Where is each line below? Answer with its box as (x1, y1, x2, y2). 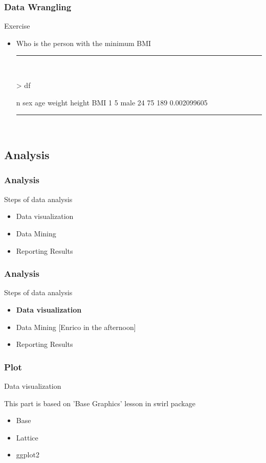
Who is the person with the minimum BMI (16, 37, 151, 48)
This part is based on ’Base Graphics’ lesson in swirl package (4, 398, 195, 408)
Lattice (16, 432, 38, 443)
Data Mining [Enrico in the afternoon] (16, 321, 136, 332)
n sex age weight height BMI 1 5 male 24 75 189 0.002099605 (16, 97, 208, 107)
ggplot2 (16, 449, 39, 460)
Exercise (4, 20, 30, 31)
